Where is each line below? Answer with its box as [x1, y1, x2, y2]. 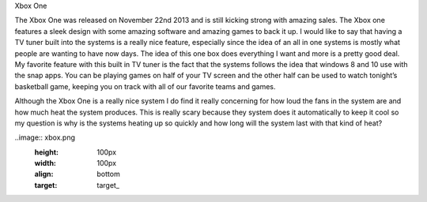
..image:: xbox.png [14, 133, 75, 142]
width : [34, 159, 57, 168]
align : [34, 170, 54, 179]
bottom [96, 170, 120, 179]
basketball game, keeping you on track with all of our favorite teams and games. [14, 81, 276, 91]
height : [34, 147, 59, 157]
